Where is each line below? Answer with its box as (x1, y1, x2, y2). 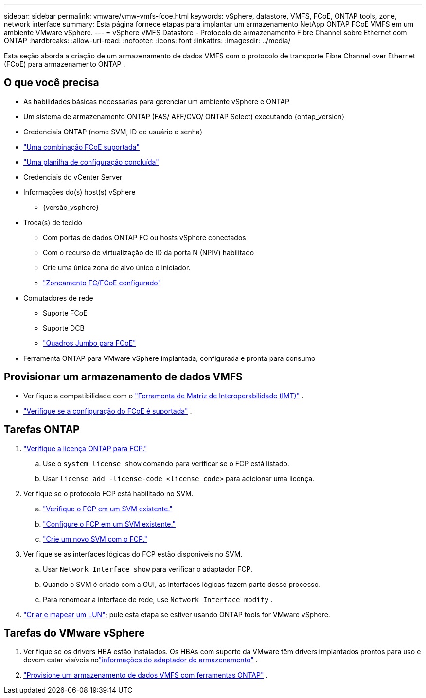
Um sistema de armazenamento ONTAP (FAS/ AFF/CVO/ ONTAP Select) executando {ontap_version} (23, 112, 345, 121)
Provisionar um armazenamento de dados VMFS (4, 371, 243, 383)
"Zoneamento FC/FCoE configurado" (43, 278, 161, 287)
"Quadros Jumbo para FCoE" (43, 339, 136, 347)
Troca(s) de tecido (23, 218, 82, 226)
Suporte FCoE (43, 308, 88, 317)
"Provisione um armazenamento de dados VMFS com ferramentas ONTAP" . (23, 671, 268, 679)
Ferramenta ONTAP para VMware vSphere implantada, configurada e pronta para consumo (23, 354, 316, 362)
